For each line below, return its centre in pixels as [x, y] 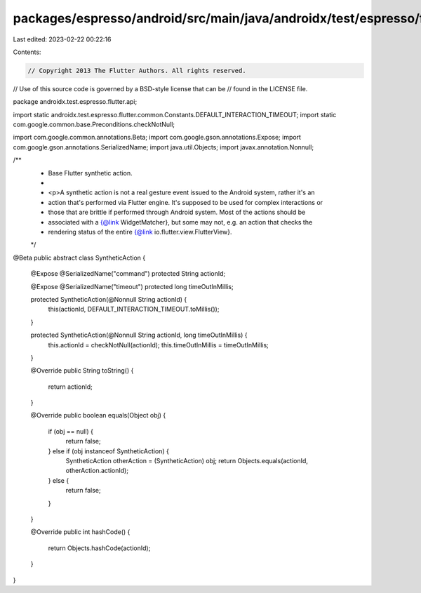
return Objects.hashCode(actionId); [99, 548]
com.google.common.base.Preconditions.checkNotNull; [94, 125]
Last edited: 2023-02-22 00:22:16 [62, 39]
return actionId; [70, 387]
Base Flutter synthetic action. [90, 173]
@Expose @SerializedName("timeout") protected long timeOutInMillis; [132, 286]
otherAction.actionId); [97, 471]
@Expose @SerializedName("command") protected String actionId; [128, 274]
